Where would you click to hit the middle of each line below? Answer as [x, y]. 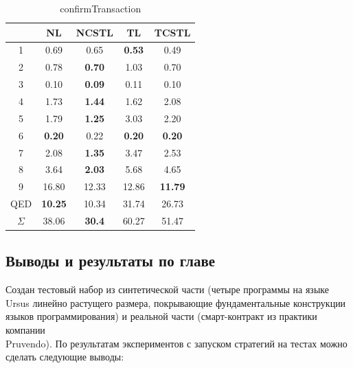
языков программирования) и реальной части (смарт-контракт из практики [161, 316]
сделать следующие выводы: [65, 357]
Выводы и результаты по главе [111, 261]
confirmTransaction [101, 8]
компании [25, 329]
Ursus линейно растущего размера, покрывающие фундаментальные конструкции [176, 302]
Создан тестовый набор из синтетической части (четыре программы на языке [167, 289]
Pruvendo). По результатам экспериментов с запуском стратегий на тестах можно [176, 343]
